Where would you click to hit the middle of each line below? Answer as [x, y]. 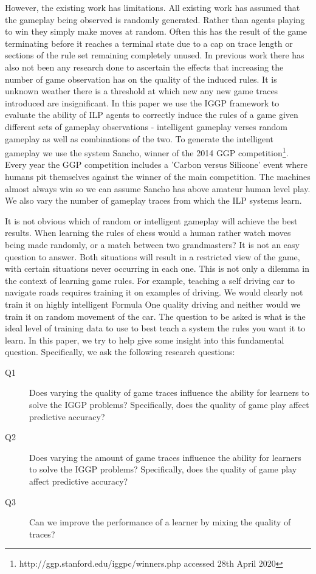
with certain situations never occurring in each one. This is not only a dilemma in [157, 268]
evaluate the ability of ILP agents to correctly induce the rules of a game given [152, 115]
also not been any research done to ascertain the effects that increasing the [144, 67]
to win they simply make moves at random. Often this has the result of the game [156, 31]
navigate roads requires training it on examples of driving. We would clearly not [154, 292]
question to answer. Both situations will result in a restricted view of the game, [153, 256]
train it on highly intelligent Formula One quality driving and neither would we [153, 304]
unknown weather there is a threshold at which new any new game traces [142, 91]
